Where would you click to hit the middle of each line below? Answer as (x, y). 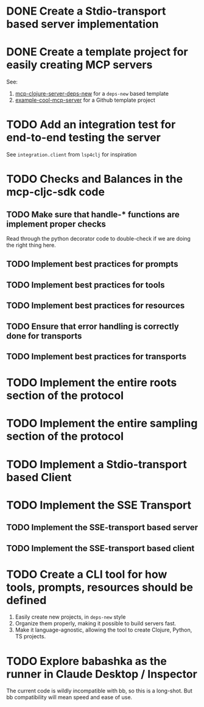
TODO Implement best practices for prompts (92, 264)
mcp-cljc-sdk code (56, 192)
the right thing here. (31, 245)
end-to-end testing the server (84, 138)
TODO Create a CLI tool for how (87, 574)
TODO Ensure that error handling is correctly (93, 326)
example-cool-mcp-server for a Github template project (85, 100)
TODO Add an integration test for (91, 125)
